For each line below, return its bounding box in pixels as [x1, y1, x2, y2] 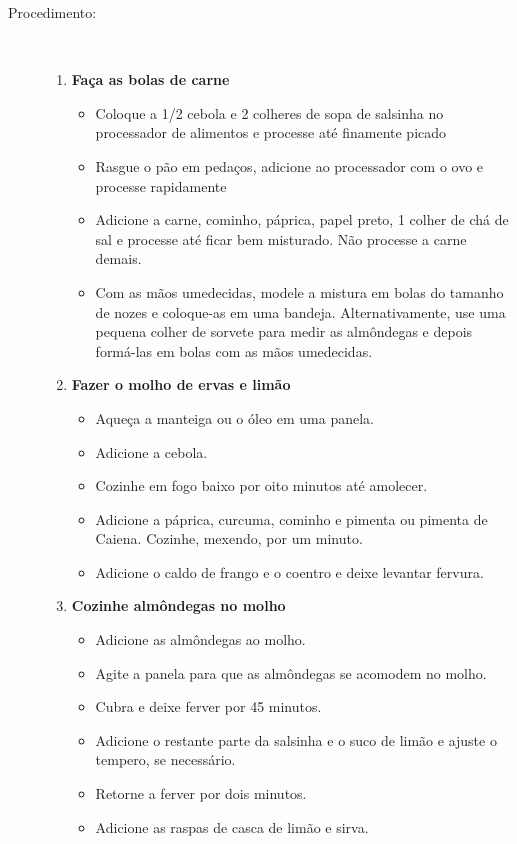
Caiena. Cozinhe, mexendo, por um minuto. [95, 528, 363, 549]
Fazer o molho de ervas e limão [71, 374, 291, 395]
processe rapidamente [95, 175, 227, 196]
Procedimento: [8, 2, 97, 22]
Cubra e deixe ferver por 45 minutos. [95, 696, 322, 717]
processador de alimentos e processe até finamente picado [95, 122, 447, 143]
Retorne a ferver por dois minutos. [95, 783, 307, 804]
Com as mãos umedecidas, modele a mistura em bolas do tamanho [95, 281, 504, 302]
